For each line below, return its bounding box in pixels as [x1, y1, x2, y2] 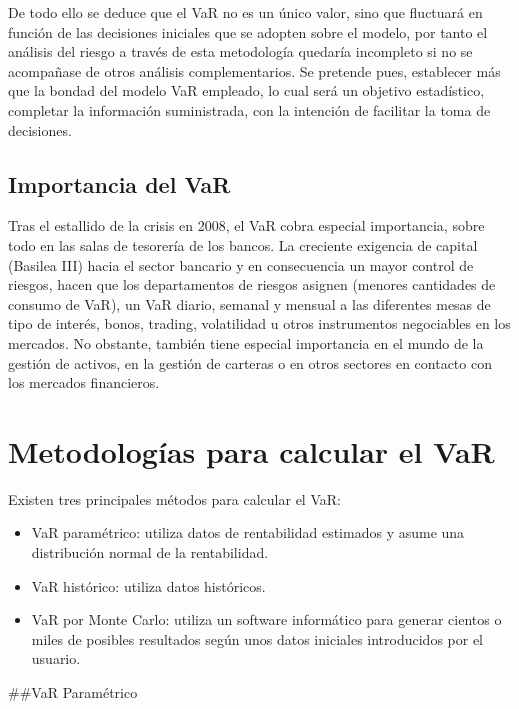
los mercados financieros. [8, 372, 160, 393]
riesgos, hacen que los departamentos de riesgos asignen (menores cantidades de [8, 274, 496, 295]
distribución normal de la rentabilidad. [31, 542, 269, 563]
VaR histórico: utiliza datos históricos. [31, 575, 266, 596]
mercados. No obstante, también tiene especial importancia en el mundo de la [8, 332, 484, 353]
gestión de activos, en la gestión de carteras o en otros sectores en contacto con [8, 352, 492, 373]
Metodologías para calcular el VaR [8, 430, 495, 471]
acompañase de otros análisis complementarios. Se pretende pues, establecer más [8, 60, 501, 81]
